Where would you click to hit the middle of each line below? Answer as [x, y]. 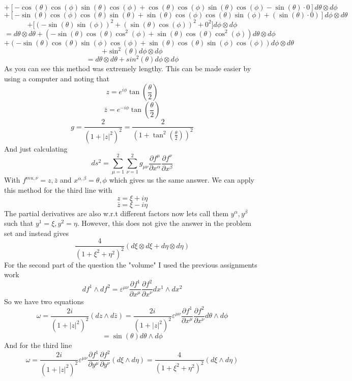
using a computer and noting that [57, 78]
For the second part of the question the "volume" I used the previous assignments [131, 264]
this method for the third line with [58, 189]
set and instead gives [36, 233]
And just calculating [36, 148]
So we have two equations [44, 301]
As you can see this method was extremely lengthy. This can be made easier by [128, 68]
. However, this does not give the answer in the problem [164, 223]
